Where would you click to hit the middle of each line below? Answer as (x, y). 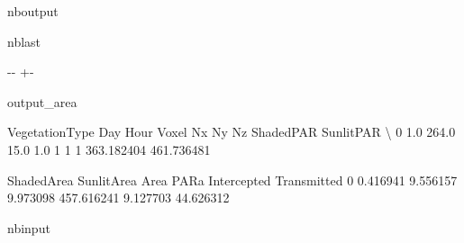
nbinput (29, 227)
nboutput (33, 11)
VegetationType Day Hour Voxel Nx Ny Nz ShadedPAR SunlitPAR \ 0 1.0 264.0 (232, 132)
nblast (24, 41)
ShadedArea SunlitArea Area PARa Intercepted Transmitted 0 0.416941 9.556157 (232, 180)
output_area (42, 101)
